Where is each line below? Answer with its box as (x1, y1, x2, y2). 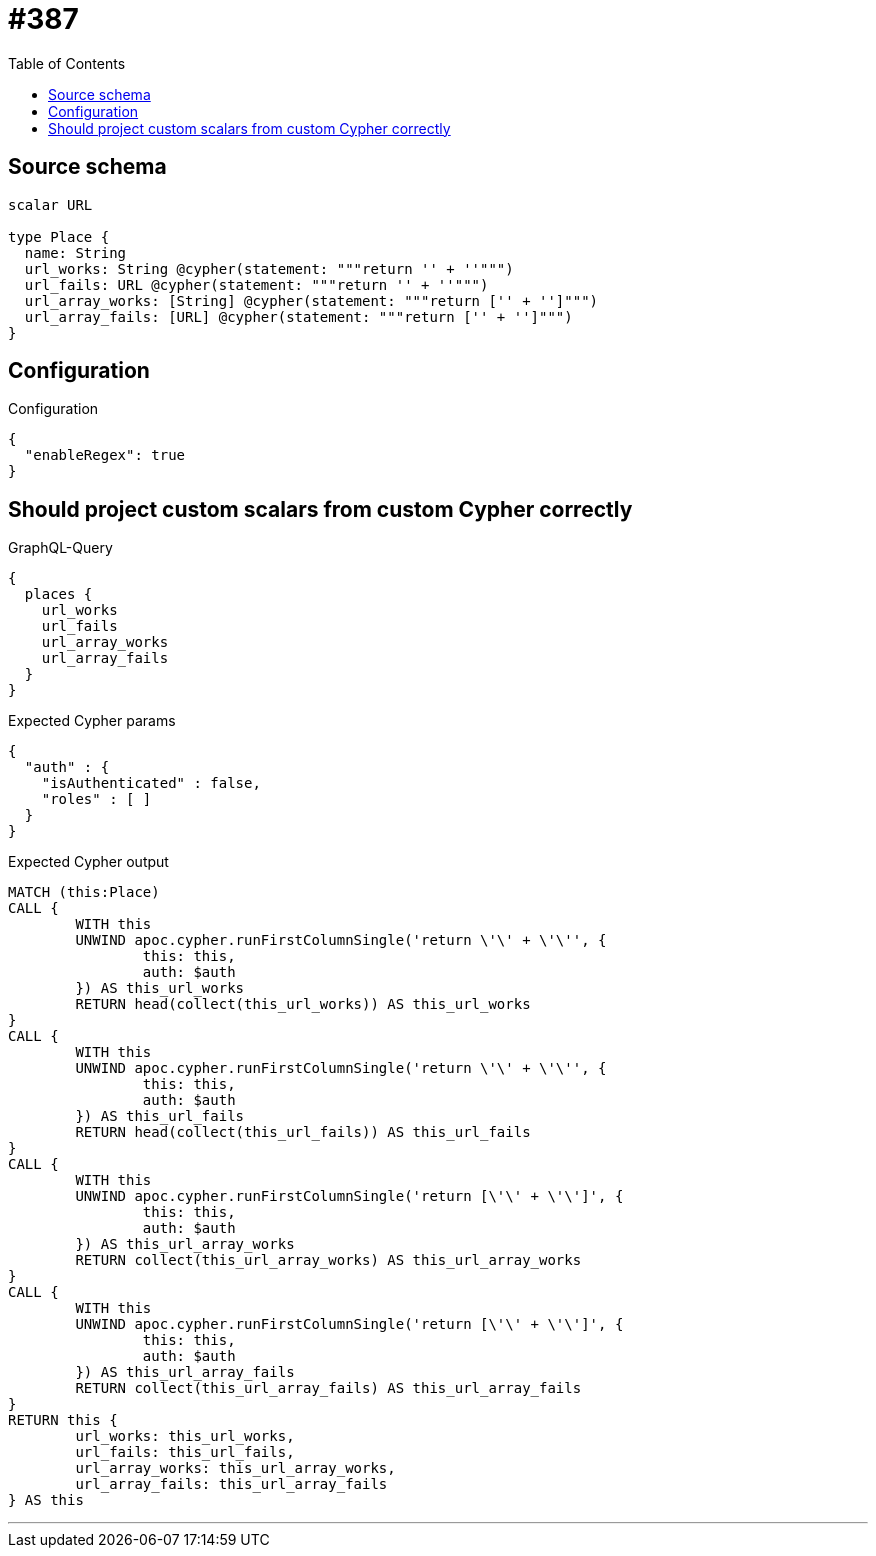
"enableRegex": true (24, 447, 186, 464)
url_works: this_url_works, (75, 1428, 295, 1445)
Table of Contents (8, 54, 126, 72)
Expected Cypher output (8, 853, 169, 871)
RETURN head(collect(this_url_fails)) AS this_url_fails (75, 1124, 531, 1141)
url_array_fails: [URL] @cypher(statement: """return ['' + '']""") (24, 308, 573, 325)
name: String (24, 244, 127, 261)
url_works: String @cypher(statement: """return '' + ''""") (24, 260, 514, 277)
